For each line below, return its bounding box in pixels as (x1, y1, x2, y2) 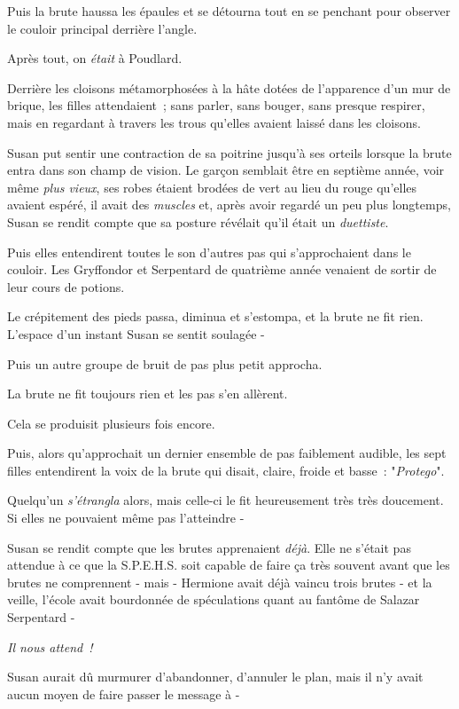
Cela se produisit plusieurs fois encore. (7, 414, 215, 432)
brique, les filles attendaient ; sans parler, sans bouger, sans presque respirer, (7, 96, 425, 114)
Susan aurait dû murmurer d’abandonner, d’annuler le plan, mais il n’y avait (7, 667, 424, 686)
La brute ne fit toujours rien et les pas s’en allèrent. (7, 384, 288, 403)
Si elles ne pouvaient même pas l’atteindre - (7, 508, 245, 527)
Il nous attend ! (7, 637, 93, 656)
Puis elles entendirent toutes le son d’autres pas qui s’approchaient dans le (7, 242, 411, 261)
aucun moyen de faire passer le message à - (7, 684, 240, 703)
